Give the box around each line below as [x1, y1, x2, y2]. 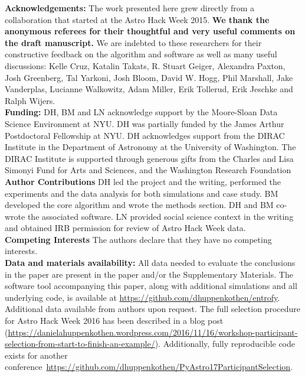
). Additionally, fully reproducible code [155, 337, 296, 350]
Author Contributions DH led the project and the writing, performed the [5, 175, 281, 187]
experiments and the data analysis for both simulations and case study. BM [5, 187, 278, 199]
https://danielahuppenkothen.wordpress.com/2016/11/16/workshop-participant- [8, 326, 298, 338]
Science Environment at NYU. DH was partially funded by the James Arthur [5, 117, 284, 129]
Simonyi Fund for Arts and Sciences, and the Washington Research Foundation [5, 164, 291, 176]
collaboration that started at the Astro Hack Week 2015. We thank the [5, 13, 270, 25]
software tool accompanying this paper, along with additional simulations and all [5, 279, 297, 292]
